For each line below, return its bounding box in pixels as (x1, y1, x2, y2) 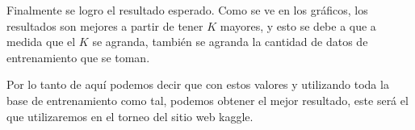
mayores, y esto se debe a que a (220, 17, 376, 34)
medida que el (6, 33, 76, 50)
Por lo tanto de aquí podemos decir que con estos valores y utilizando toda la (6, 76, 389, 93)
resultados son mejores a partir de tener (6, 17, 203, 34)
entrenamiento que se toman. (6, 48, 150, 65)
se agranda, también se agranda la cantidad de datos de (92, 33, 368, 50)
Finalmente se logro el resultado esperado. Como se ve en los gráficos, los (6, 2, 368, 18)
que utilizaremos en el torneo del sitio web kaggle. (6, 107, 254, 124)
